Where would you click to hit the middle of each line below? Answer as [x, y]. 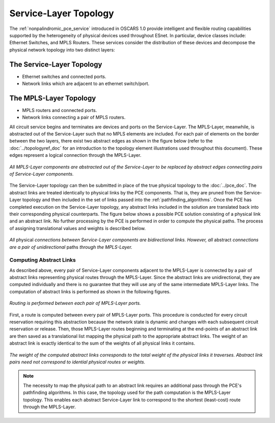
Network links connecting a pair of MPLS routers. [74, 118]
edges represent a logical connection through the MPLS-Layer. [75, 155]
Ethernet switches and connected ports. [64, 76]
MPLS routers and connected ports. [60, 110]
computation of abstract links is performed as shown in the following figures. [90, 291]
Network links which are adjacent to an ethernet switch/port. [86, 83]
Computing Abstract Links [43, 260]
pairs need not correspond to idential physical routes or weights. [77, 362]
